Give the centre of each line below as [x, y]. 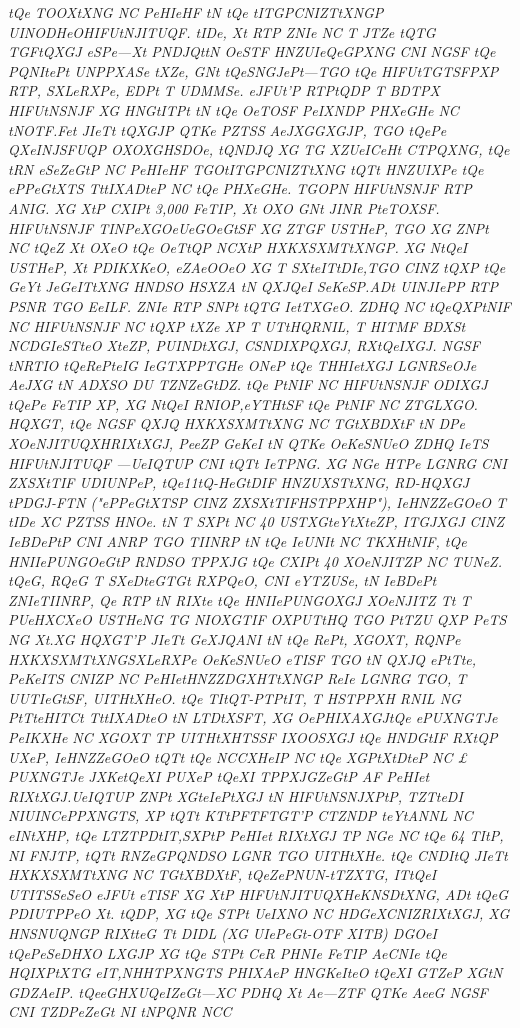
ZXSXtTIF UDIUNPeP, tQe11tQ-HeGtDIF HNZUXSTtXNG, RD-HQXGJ [239, 482]
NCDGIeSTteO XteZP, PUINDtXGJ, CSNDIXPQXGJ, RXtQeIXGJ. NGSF [244, 345]
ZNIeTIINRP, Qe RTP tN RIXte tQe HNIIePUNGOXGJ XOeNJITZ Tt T [239, 599]
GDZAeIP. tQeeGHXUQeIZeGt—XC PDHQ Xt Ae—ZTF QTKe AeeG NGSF [248, 991]
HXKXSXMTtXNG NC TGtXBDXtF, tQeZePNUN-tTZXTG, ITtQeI [222, 874]
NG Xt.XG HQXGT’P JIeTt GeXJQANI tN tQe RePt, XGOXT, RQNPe [234, 639]
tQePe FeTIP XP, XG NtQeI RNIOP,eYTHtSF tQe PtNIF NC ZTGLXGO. [243, 403]
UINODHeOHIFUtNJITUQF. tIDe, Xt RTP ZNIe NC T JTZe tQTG [222, 31]
